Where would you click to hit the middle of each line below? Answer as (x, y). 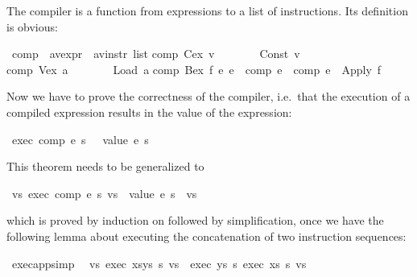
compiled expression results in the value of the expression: (149, 112)
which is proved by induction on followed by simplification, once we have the (195, 220)
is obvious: (32, 26)
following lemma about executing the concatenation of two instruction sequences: (206, 236)
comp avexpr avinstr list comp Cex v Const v (156, 54)
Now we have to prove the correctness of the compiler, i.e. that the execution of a (208, 96)
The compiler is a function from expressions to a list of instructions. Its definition (207, 10)
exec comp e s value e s (80, 139)
